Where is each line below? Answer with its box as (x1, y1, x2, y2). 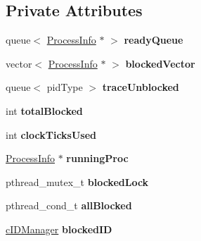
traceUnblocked (102, 80, 179, 94)
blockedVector (125, 56, 195, 70)
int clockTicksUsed (6, 127, 97, 142)
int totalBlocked (6, 103, 83, 118)
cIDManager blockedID (6, 221, 112, 236)
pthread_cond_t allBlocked (6, 198, 132, 213)
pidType (46, 80, 83, 94)
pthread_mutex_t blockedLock (6, 174, 149, 189)
